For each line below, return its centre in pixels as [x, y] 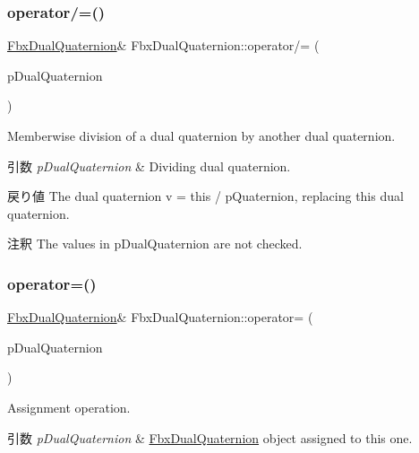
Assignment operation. [69, 407]
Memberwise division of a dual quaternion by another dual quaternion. [201, 135]
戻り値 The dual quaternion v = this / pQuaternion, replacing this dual [205, 196]
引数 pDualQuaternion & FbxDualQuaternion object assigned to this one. [210, 437]
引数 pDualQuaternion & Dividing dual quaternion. [149, 166]
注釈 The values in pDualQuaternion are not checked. [155, 244]
